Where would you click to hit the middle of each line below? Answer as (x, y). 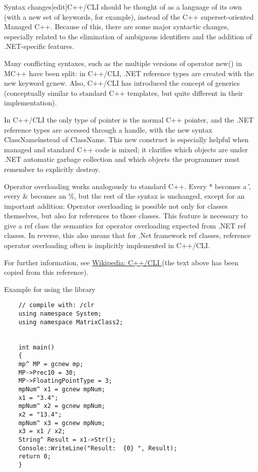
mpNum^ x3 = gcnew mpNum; (62, 423)
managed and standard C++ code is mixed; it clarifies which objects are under (126, 149)
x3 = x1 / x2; (42, 431)
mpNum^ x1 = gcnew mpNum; (62, 389)
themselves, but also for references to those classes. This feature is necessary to (126, 216)
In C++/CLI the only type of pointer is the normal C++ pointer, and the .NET (129, 119)
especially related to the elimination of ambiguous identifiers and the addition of (128, 36)
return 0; (35, 457)
